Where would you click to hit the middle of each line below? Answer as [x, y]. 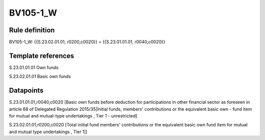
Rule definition [32, 30]
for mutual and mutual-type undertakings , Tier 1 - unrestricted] [73, 116]
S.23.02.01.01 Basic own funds [40, 76]
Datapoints [26, 91]
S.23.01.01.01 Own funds [34, 67]
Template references [42, 56]
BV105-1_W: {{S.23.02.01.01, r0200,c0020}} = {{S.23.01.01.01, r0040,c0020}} [87, 42]
